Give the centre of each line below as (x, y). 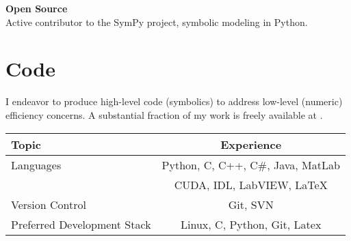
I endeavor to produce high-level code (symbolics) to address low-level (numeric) (174, 101)
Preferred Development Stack (81, 224)
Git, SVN (251, 204)
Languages (36, 165)
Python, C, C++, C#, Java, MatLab (251, 165)
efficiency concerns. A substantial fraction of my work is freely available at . (164, 114)
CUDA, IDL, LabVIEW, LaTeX (251, 184)
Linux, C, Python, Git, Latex (251, 224)
